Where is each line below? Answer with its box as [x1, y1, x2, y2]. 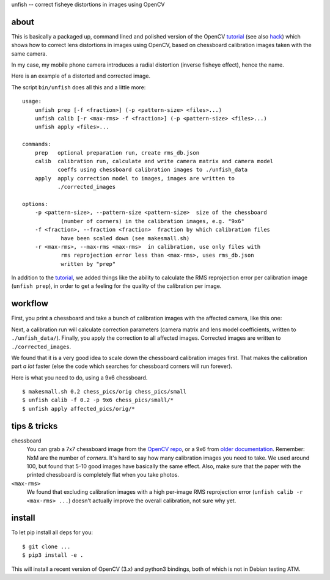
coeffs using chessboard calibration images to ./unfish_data [57, 166, 248, 174]
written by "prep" [61, 260, 116, 267]
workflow [11, 298, 48, 309]
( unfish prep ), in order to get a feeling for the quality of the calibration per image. [11, 282, 222, 290]
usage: [22, 98, 42, 105]
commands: [22, 141, 51, 148]
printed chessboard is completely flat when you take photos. [26, 471, 180, 479]
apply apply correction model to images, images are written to [34, 175, 235, 182]
